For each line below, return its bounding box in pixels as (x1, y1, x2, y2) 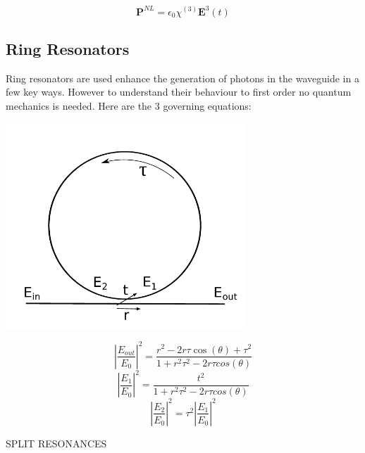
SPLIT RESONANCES (6, 435, 107, 450)
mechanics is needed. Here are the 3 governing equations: (6, 98, 252, 113)
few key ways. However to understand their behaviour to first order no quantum (6, 84, 352, 99)
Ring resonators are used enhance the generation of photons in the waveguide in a (6, 70, 359, 85)
